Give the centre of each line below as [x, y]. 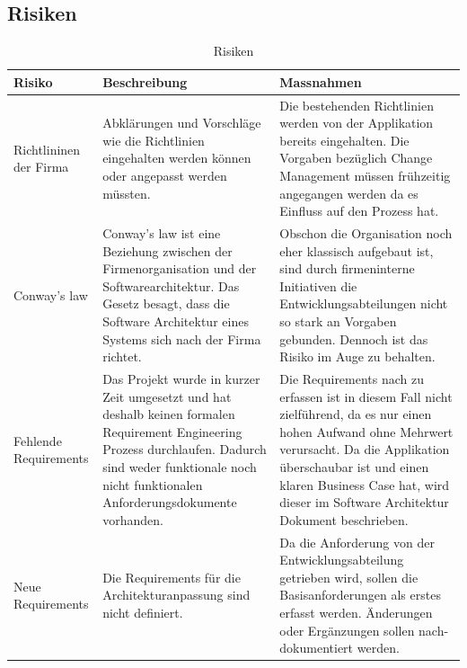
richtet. [122, 356]
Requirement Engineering [172, 431]
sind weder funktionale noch [180, 467]
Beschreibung [145, 81]
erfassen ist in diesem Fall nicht [366, 396]
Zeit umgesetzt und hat [167, 396]
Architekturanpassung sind [176, 595]
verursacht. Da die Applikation [365, 449]
